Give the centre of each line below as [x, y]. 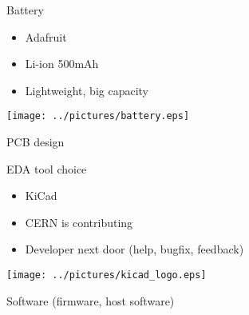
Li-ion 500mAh [62, 64]
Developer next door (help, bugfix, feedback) [134, 249]
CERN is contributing [79, 222]
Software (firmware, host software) [91, 300]
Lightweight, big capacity [87, 90]
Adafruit [46, 36]
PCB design [36, 142]
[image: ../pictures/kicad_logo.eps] [107, 275]
